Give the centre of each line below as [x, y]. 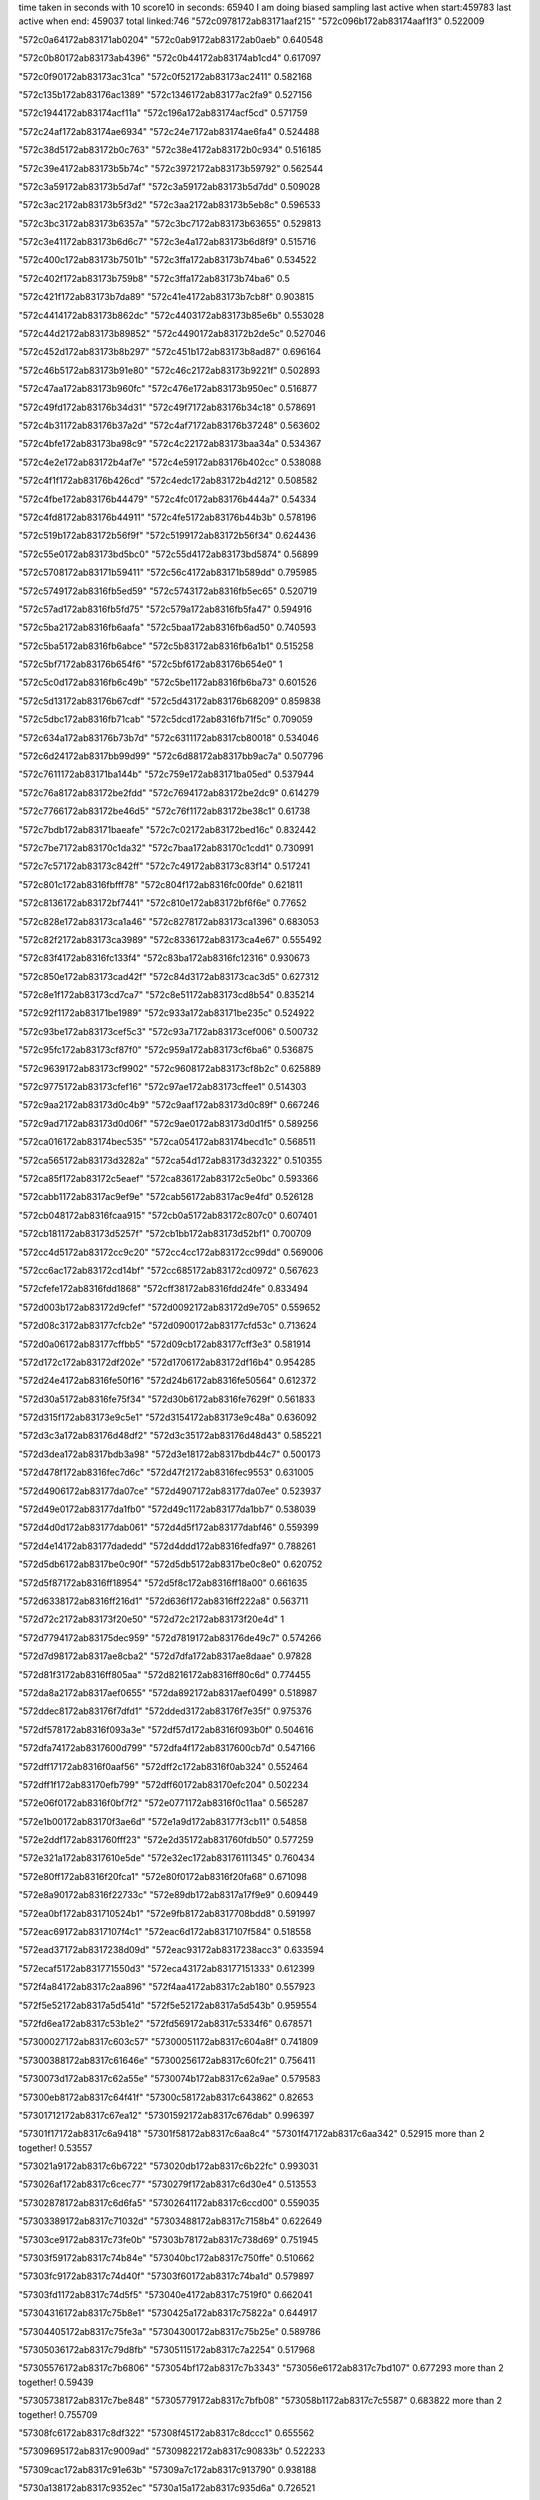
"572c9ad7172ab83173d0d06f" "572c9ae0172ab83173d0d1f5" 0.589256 [168, 1123]
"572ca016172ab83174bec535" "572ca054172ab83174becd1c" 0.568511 [167, 1142]
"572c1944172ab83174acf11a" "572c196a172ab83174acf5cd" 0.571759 [163, 113]
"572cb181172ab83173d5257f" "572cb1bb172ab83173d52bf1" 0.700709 [165, 1234]
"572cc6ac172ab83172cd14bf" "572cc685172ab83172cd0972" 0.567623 [168, 1270]
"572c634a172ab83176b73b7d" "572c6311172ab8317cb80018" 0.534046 [169, 737]
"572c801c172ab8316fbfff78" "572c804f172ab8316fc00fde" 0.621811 [160, 884]
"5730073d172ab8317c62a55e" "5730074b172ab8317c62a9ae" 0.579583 [169, 2079]
